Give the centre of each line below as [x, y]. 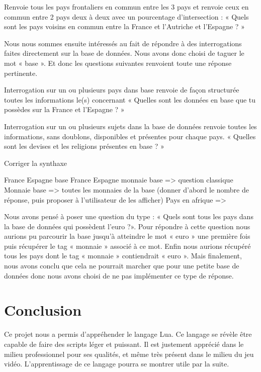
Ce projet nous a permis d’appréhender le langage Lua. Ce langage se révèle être [128, 334]
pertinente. [21, 73]
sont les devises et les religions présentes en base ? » [84, 146]
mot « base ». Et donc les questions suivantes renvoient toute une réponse [118, 63]
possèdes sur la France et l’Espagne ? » [64, 109]
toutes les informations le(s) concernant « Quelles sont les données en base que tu [130, 99]
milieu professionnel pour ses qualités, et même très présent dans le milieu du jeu [129, 354]
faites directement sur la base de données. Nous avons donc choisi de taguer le [124, 53]
